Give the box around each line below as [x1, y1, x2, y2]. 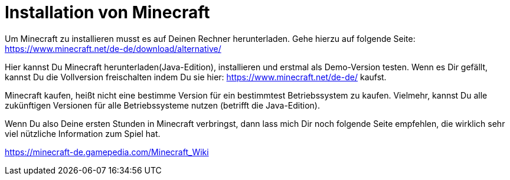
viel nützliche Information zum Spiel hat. [5, 128, 161, 139]
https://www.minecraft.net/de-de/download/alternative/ [5, 43, 221, 54]
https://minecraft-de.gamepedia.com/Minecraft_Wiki [5, 146, 209, 157]
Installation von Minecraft [5, 2, 210, 22]
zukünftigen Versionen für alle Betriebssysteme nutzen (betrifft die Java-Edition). [5, 100, 320, 110]
